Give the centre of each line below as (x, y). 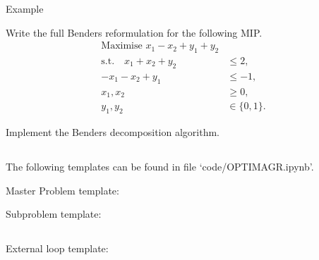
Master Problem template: (62, 190)
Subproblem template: (54, 214)
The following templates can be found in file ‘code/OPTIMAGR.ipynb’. (160, 166)
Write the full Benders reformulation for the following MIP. (134, 32)
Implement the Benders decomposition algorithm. (113, 131)
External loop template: (57, 248)
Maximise (122, 46)
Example (25, 8)
